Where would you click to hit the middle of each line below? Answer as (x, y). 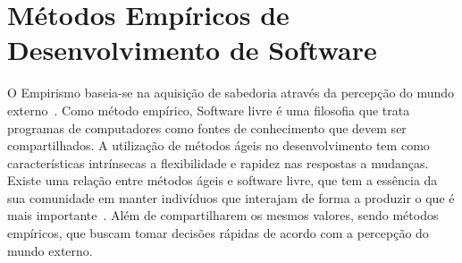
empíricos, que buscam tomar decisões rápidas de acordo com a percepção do (218, 233)
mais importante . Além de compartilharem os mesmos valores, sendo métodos (223, 215)
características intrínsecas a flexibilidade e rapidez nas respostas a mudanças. (218, 162)
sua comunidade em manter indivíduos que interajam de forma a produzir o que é (231, 197)
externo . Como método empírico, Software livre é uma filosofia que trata (209, 110)
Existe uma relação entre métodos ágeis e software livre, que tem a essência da (223, 180)
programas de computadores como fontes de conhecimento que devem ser (207, 127)
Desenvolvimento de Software (192, 50)
